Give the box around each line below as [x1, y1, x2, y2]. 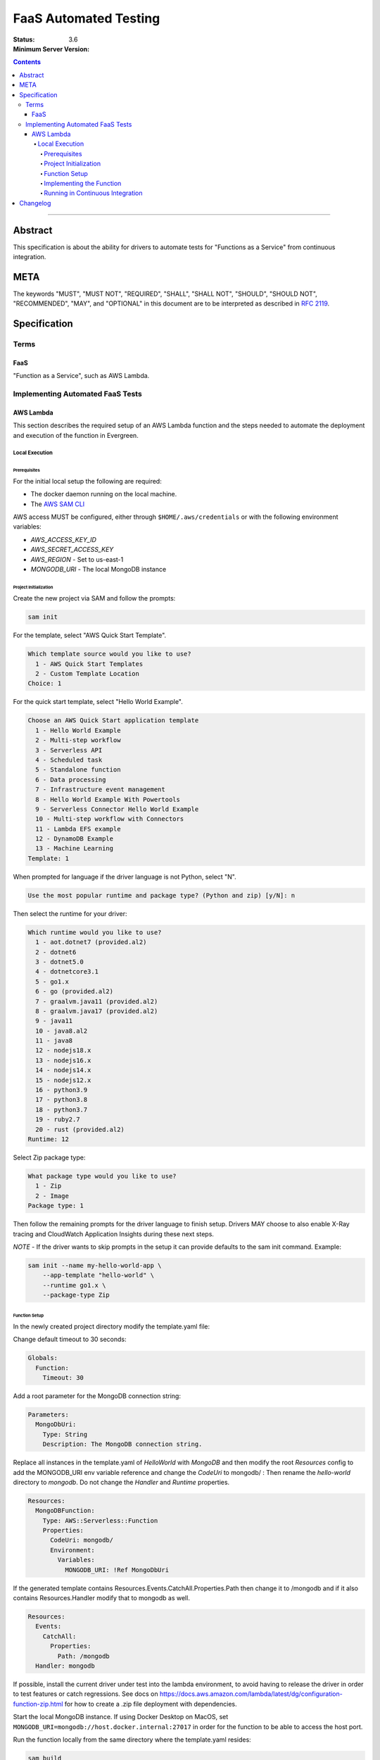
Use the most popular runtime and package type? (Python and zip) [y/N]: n [27, 891, 296, 899]
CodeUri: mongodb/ [50, 1536, 114, 1545]
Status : [13, 35, 35, 44]
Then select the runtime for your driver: [13, 909, 127, 918]
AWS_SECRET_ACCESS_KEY [30, 546, 114, 554]
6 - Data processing [35, 775, 106, 784]
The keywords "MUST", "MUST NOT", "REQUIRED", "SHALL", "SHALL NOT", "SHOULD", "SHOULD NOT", [13, 289, 318, 298]
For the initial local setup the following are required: [13, 477, 162, 485]
